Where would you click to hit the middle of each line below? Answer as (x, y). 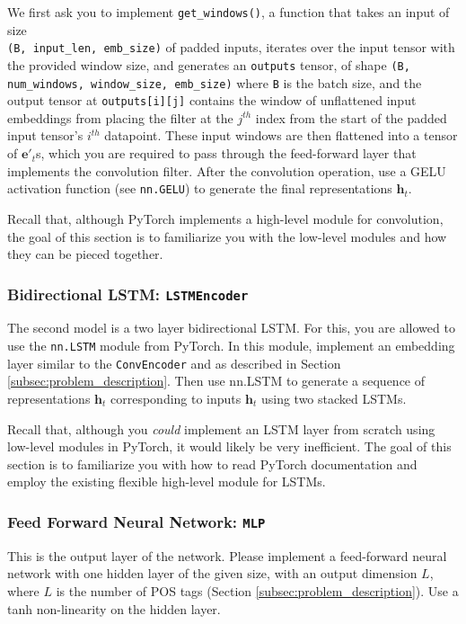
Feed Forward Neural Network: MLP (136, 521)
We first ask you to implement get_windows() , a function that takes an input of (229, 12)
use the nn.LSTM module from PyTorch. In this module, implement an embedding (231, 346)
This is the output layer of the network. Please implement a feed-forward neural (227, 555)
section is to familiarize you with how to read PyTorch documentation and (212, 464)
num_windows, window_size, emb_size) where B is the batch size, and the (215, 82)
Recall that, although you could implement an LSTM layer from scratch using (221, 428)
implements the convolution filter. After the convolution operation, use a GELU (227, 170)
